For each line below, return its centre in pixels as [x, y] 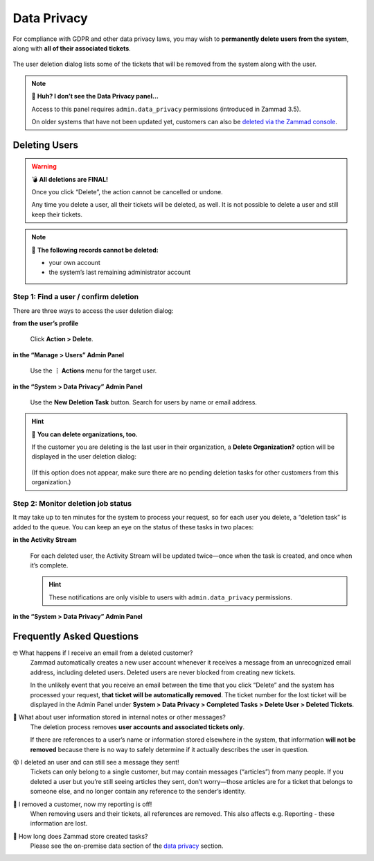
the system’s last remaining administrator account [119, 272]
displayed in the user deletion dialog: [84, 457]
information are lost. [59, 824]
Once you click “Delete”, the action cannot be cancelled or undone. [127, 192]
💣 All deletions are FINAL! [70, 179]
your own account [74, 263]
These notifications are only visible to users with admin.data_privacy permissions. [170, 597]
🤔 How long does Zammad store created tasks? [80, 836]
